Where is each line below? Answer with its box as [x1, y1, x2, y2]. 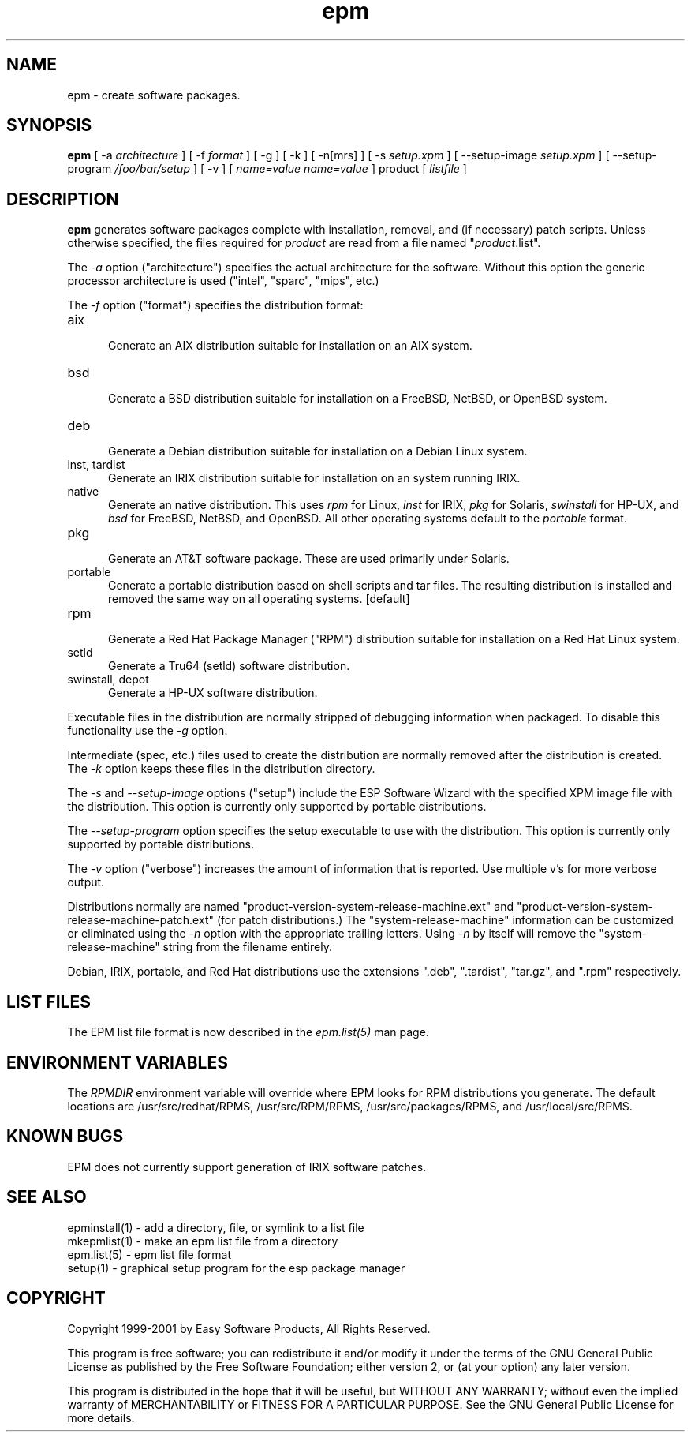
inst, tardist [67, 458, 125, 472]
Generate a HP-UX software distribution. [108, 686, 318, 700]
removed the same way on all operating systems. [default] [108, 592, 410, 606]
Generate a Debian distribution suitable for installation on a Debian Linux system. [108, 444, 528, 459]
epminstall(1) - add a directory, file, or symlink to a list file [67, 1220, 364, 1234]
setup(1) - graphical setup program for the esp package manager [67, 1260, 405, 1275]
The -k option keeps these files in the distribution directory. [67, 762, 375, 776]
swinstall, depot [67, 672, 149, 687]
